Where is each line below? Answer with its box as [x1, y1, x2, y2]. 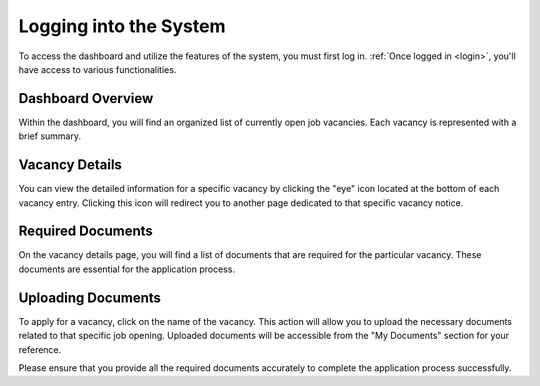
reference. [18, 343, 62, 355]
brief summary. [18, 130, 82, 142]
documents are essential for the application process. [18, 263, 235, 275]
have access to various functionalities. [18, 63, 177, 75]
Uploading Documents [18, 289, 162, 306]
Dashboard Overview [18, 90, 154, 107]
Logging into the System [18, 15, 226, 37]
